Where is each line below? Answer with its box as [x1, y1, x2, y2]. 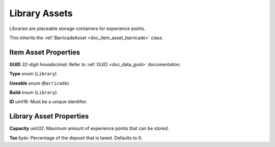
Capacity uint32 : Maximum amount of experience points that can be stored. [9, 125, 169, 132]
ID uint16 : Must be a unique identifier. [9, 99, 88, 105]
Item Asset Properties [9, 48, 80, 56]
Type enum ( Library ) [9, 71, 57, 77]
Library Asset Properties [9, 112, 89, 121]
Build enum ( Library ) [9, 90, 57, 96]
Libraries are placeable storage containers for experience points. [9, 25, 146, 32]
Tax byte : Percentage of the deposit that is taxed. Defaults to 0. [9, 135, 143, 141]
